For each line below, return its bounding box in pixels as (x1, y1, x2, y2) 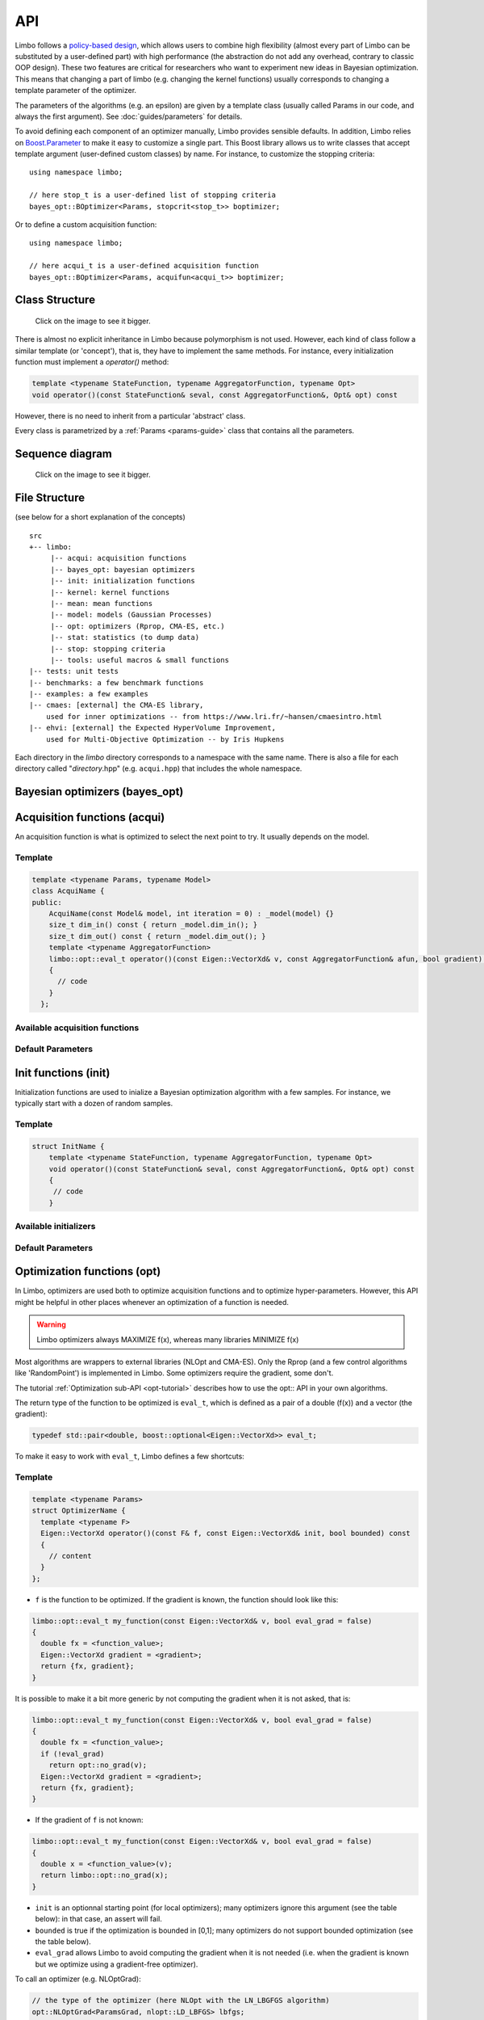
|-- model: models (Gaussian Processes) (50, 610, 213, 620)
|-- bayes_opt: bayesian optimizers (50, 565, 195, 574)
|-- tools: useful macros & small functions (50, 655, 230, 664)
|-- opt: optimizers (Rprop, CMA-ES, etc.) (50, 621, 225, 630)
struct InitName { (31, 1142, 105, 1151)
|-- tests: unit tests (29, 667, 119, 676)
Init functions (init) (15, 1066, 111, 1079)
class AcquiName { (31, 886, 105, 896)
